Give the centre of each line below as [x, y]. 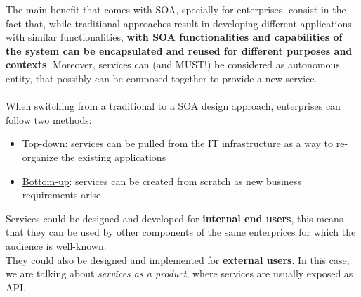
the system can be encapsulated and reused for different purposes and [179, 50]
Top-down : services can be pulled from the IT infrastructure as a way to [178, 143]
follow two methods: [49, 119]
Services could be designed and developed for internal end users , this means [175, 218]
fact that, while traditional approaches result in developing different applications [179, 23]
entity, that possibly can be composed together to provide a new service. [162, 78]
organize [40, 157]
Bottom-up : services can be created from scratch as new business [162, 181]
